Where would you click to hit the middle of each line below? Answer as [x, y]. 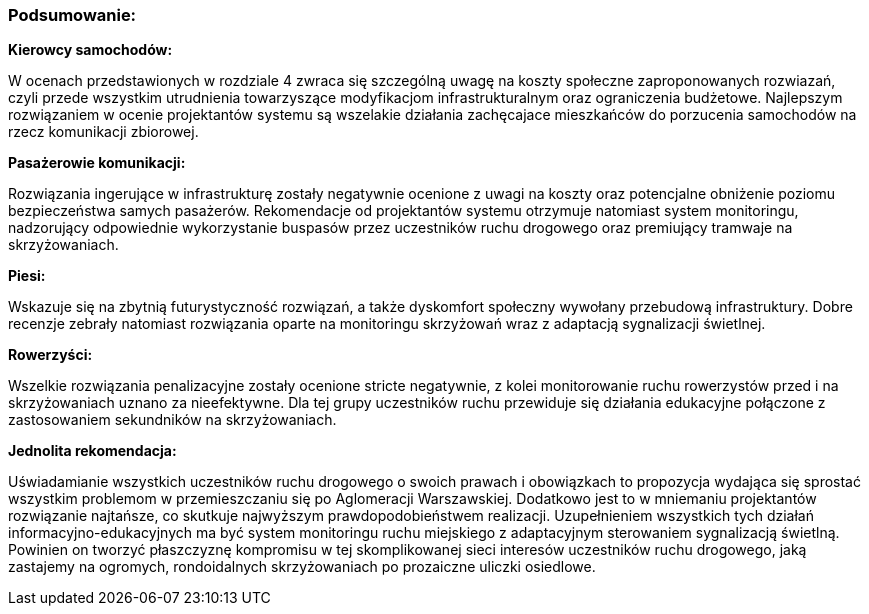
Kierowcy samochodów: [90, 50]
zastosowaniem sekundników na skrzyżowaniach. [172, 420]
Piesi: [27, 276]
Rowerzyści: [50, 355]
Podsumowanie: [72, 15]
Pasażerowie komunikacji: [97, 163]
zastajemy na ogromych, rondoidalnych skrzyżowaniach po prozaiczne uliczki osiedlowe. [302, 567]
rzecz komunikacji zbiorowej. [103, 132]
